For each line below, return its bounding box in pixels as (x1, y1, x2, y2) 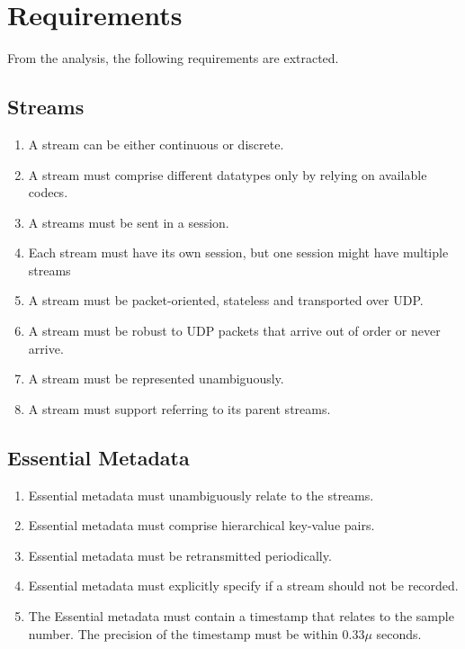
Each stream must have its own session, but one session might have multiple (28, 243, 449, 262)
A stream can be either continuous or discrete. (28, 134, 284, 153)
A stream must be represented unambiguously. (28, 369, 284, 388)
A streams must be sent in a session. (28, 212, 229, 231)
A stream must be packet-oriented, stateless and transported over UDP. (28, 291, 424, 310)
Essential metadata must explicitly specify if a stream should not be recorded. (28, 576, 459, 595)
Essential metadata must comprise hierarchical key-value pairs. (28, 516, 375, 535)
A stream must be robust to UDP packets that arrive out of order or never (28, 321, 441, 340)
